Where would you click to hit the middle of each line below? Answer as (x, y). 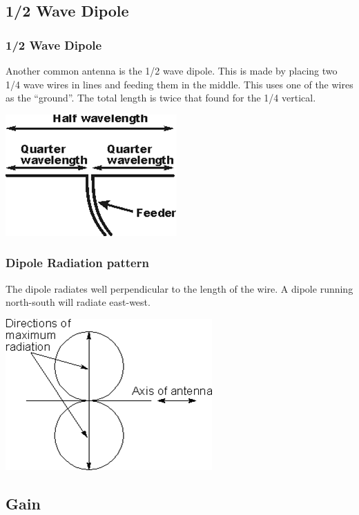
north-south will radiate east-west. (78, 302)
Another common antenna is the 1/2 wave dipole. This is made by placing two (172, 70)
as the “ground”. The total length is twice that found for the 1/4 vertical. (161, 98)
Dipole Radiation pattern (77, 263)
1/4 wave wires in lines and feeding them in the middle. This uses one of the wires (179, 84)
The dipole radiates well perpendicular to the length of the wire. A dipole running (179, 288)
